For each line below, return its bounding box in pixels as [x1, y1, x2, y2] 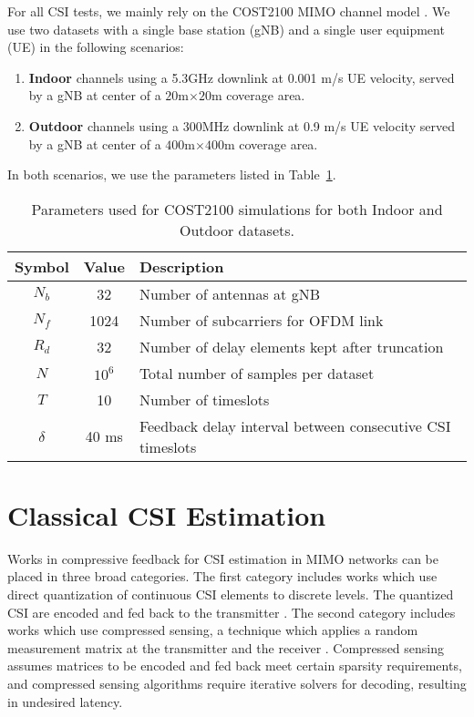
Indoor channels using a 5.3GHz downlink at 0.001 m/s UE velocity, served [28, 67, 455, 87]
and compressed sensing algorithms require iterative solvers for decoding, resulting [7, 674, 467, 693]
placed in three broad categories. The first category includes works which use [7, 567, 438, 586]
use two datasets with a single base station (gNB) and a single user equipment [7, 19, 445, 38]
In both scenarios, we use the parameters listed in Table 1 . [7, 165, 336, 184]
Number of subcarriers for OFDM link [139, 309, 384, 331]
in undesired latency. [7, 691, 123, 711]
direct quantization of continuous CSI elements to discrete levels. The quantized [7, 585, 454, 604]
